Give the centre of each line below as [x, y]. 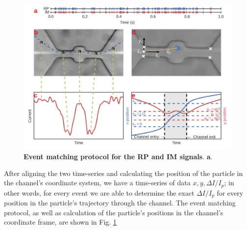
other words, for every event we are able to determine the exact [99, 192]
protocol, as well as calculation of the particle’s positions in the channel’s [114, 212]
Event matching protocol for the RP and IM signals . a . [118, 157]
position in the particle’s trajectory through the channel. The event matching [120, 203]
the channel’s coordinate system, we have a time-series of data [97, 183]
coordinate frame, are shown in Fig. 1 [60, 222]
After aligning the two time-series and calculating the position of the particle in [123, 173]
